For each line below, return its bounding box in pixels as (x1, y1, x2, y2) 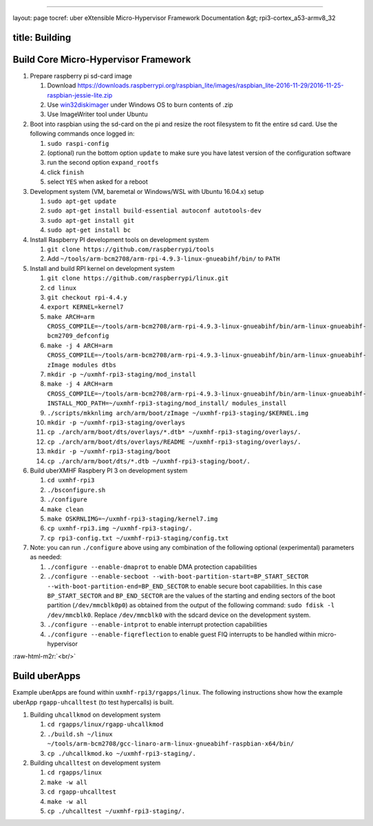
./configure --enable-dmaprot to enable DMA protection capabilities (47, 563, 257, 571)
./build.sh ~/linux (47, 730, 113, 738)
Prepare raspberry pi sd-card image (30, 72, 132, 80)
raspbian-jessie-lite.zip (47, 91, 113, 99)
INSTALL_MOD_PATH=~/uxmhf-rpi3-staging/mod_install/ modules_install (47, 400, 287, 407)
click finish (47, 168, 84, 176)
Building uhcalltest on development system (30, 759, 161, 767)
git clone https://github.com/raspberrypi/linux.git (47, 274, 229, 282)
